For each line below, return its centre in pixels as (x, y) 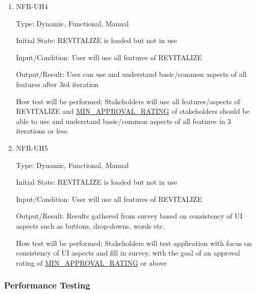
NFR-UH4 (32, 6)
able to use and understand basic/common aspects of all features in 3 (123, 121)
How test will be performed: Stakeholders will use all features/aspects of (128, 101)
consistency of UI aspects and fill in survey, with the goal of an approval (128, 253)
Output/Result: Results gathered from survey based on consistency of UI (129, 216)
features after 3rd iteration (57, 84)
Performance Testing (47, 285)
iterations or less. (42, 131)
